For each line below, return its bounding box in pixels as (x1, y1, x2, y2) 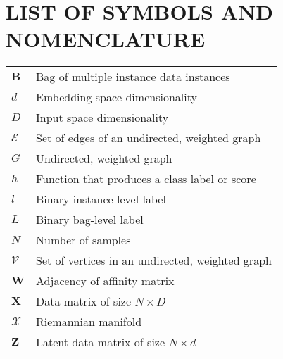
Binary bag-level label (36, 211, 144, 228)
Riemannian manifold (36, 313, 142, 330)
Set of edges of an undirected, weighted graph (36, 130, 261, 146)
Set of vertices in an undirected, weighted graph (36, 252, 272, 269)
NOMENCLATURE (6, 25, 206, 53)
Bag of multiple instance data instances (36, 68, 230, 85)
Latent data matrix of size (36, 334, 165, 351)
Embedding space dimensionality (36, 89, 197, 106)
